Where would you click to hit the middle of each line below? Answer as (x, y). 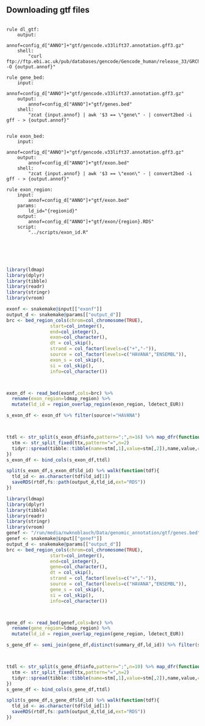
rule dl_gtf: (23, 29)
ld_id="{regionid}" (53, 211)
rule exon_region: (30, 189)
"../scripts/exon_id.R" (58, 232)
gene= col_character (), (79, 567)
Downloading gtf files (48, 10)
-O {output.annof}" (31, 66)
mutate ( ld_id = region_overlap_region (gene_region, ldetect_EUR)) (98, 634)
